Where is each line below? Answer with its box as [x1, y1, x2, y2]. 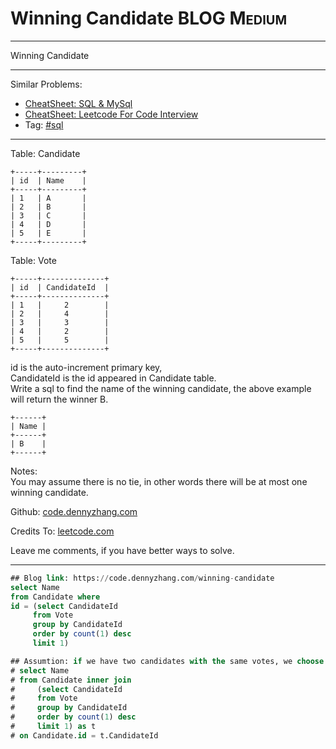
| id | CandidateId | [10, 282, 110, 292]
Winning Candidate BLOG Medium [10, 7, 288, 30]
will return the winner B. [10, 393, 109, 405]
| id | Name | [10, 175, 87, 186]
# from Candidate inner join [10, 675, 132, 685]
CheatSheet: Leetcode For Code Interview [24, 108, 199, 120]
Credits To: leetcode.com [10, 525, 115, 537]
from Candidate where [10, 592, 101, 602]
